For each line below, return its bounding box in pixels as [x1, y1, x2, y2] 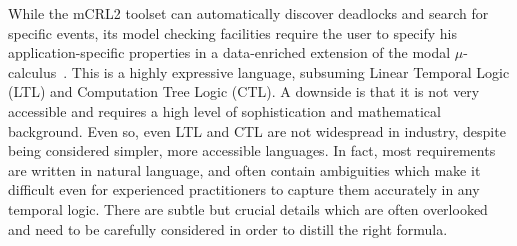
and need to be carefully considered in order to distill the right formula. [8, 218, 448, 239]
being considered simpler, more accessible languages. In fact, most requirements [8, 140, 496, 161]
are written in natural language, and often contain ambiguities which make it [8, 159, 481, 180]
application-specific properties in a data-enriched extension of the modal [8, 42, 451, 63]
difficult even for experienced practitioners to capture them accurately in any [8, 179, 480, 200]
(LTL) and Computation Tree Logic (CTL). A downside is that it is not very [8, 81, 480, 102]
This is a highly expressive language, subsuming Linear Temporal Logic [71, 61, 510, 82]
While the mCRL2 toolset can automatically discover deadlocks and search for [8, 3, 489, 23]
